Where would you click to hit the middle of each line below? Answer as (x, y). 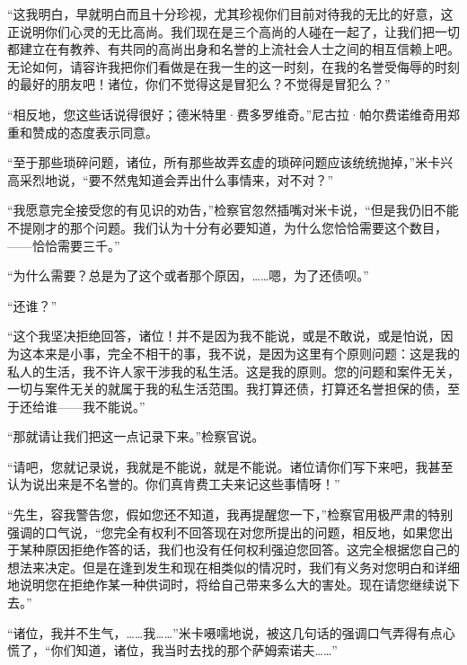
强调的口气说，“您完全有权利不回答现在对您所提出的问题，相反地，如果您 (224, 532)
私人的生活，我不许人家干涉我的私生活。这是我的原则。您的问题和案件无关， (233, 371)
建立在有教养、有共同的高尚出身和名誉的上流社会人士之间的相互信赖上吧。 (239, 49)
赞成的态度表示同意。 (95, 132)
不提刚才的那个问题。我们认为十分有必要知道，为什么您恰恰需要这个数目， (227, 227)
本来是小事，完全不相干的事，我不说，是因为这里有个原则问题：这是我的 (246, 353)
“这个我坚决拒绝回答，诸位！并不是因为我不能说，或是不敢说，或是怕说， (224, 336)
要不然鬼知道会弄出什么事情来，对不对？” (211, 179)
